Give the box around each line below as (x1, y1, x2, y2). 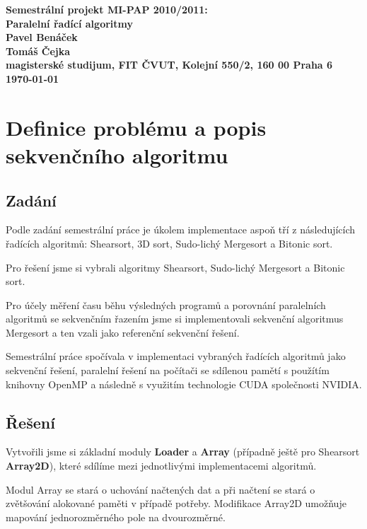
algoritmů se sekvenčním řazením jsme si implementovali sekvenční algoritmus (6, 311, 344, 326)
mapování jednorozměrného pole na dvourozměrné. (6, 509, 226, 524)
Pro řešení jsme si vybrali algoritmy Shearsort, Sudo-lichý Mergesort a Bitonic (6, 260, 345, 274)
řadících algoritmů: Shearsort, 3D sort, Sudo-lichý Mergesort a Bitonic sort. (6, 236, 333, 250)
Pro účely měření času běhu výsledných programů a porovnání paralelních (6, 297, 326, 312)
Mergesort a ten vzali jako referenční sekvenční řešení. (6, 325, 240, 339)
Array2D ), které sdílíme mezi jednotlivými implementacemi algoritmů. (6, 458, 317, 473)
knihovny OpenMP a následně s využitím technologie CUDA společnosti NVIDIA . (6, 376, 362, 391)
